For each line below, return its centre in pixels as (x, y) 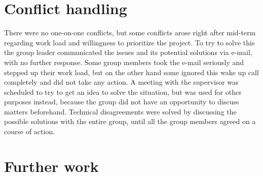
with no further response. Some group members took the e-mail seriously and (124, 62)
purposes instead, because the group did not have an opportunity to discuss (122, 102)
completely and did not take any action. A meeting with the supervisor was (121, 82)
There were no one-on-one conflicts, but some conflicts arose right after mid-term (130, 33)
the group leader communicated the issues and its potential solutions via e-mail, (128, 52)
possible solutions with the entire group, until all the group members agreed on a (130, 121)
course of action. (30, 131)
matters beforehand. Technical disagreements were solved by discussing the (120, 111)
